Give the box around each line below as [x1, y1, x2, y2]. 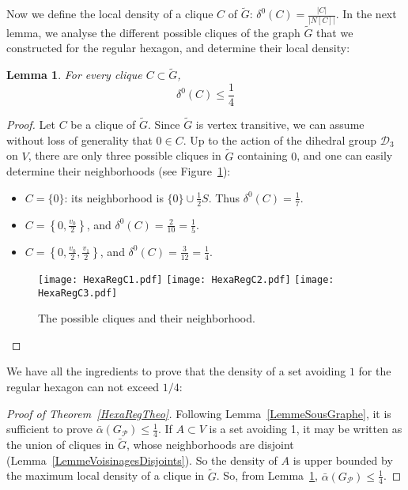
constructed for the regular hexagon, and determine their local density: [6, 40, 350, 56]
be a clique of [70, 116, 136, 133]
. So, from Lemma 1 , [216, 467, 318, 484]
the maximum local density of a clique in [6, 467, 205, 484]
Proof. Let [6, 116, 55, 133]
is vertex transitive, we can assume [195, 116, 365, 133]
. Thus [208, 189, 240, 205]
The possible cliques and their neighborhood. [38, 310, 255, 326]
